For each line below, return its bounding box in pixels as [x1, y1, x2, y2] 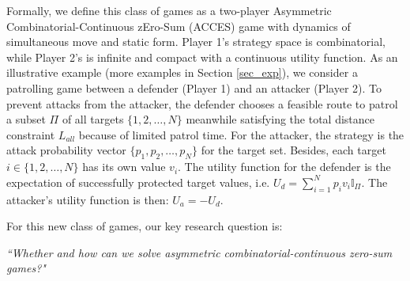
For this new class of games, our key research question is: [6, 218, 283, 234]
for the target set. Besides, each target [201, 142, 386, 158]
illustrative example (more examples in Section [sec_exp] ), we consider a [6, 64, 358, 81]
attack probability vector [6, 142, 126, 158]
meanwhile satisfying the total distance [186, 111, 375, 127]
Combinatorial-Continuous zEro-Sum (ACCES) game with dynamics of [6, 17, 351, 34]
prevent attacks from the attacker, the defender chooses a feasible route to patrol [6, 95, 398, 112]
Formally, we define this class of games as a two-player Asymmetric [6, 2, 332, 18]
